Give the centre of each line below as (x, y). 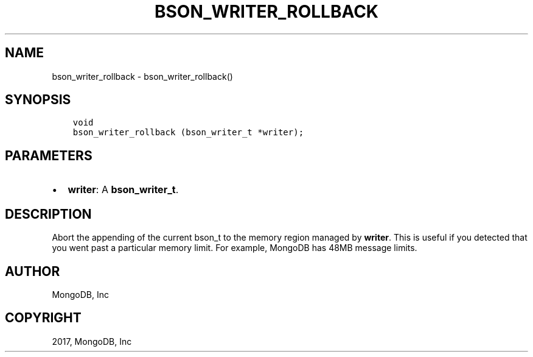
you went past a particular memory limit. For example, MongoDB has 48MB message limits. (235, 248)
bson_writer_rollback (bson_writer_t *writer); (188, 133)
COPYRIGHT (43, 318)
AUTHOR (33, 271)
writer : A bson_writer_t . (123, 190)
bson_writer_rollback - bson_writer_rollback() (142, 76)
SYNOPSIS (38, 100)
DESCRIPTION (48, 214)
